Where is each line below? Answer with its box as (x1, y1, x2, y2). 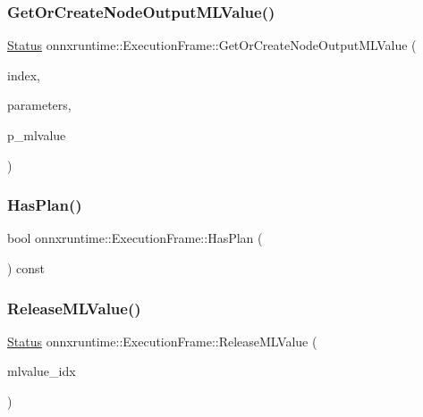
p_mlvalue (7, 126, 66, 144)
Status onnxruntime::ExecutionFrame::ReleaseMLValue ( (7, 331, 317, 350)
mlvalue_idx (7, 362, 76, 380)
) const (7, 259, 46, 277)
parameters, (7, 96, 72, 114)
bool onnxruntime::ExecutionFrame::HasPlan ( (7, 229, 263, 247)
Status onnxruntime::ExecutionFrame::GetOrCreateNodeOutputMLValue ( (7, 36, 417, 54)
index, (7, 65, 40, 84)
